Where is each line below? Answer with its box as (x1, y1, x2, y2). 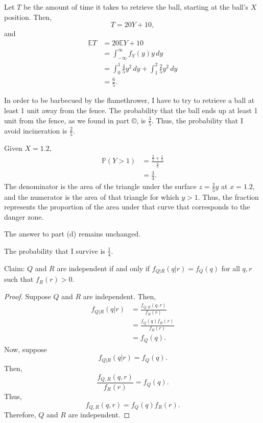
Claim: (4, 262, 25, 273)
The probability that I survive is (4, 245, 105, 256)
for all (221, 262, 240, 273)
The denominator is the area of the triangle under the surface (4, 181, 197, 192)
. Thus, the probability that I (151, 115, 243, 125)
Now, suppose (4, 343, 47, 354)
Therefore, (4, 409, 36, 420)
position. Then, (4, 11, 52, 22)
